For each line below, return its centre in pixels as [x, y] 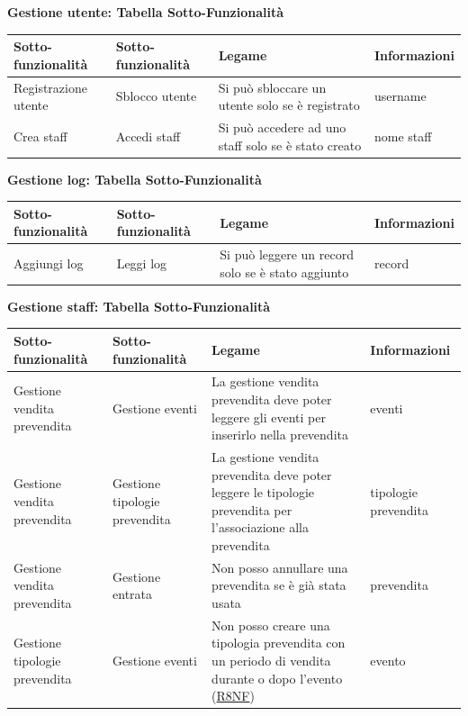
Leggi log [142, 263]
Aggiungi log [49, 263]
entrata [133, 594]
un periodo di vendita [271, 661]
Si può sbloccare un [272, 87]
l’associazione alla [260, 527]
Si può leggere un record [287, 254]
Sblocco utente [156, 96]
